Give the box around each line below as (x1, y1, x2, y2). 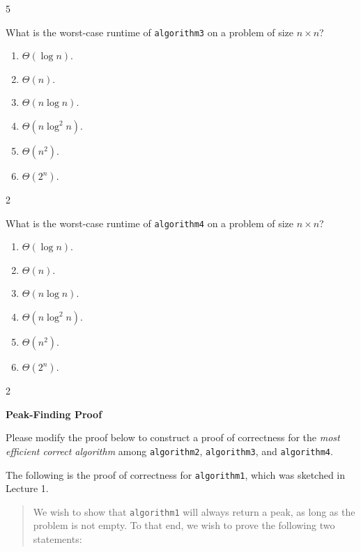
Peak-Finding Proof (6, 406, 102, 421)
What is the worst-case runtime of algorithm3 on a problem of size (6, 24, 294, 39)
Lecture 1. (6, 481, 49, 496)
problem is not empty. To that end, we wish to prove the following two (33, 518, 335, 532)
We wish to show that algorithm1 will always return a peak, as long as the (33, 504, 355, 519)
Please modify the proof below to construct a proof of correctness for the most (6, 430, 340, 445)
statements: (33, 532, 82, 546)
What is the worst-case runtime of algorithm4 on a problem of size (6, 215, 294, 230)
